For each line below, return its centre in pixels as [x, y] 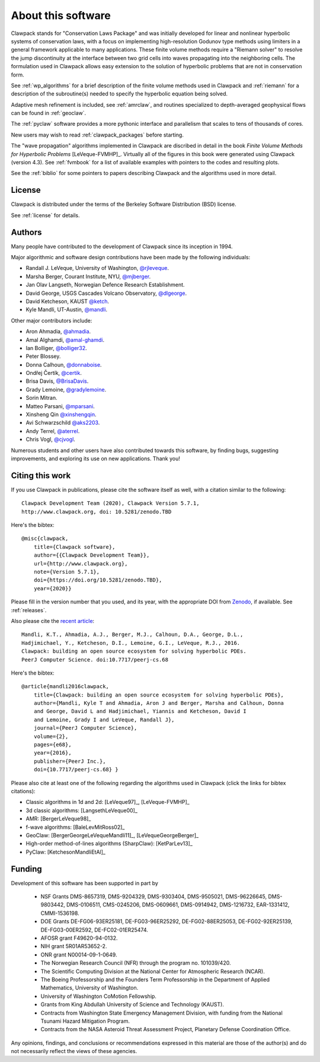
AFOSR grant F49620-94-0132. [79, 938]
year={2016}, [52, 753]
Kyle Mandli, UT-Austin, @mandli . [67, 310]
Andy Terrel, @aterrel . [53, 431]
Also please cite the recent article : [53, 621]
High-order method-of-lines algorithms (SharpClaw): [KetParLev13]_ [109, 844]
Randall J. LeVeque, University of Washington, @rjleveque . [97, 268]
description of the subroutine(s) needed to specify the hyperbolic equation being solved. [119, 94]
